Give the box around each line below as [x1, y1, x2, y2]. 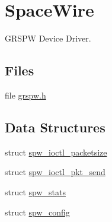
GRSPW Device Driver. [5, 32, 91, 45]
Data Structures [5, 118, 105, 136]
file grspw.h [5, 88, 46, 101]
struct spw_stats [5, 185, 66, 198]
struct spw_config [5, 205, 70, 218]
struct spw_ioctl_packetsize [5, 145, 107, 158]
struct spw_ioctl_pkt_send [5, 166, 105, 178]
